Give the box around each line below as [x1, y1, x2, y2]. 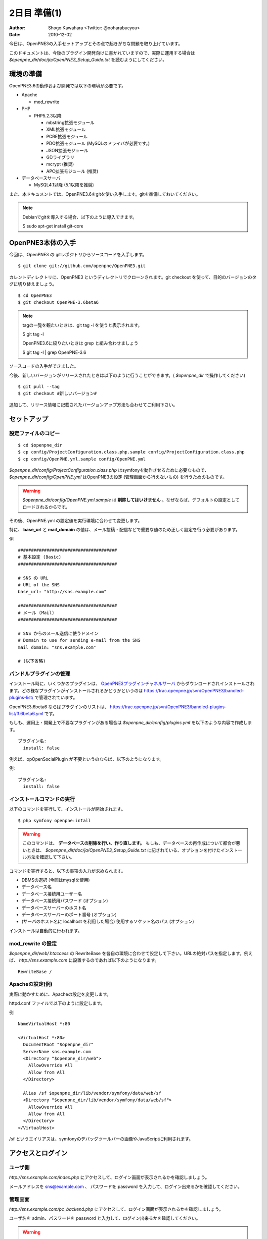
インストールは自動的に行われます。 [9, 927, 83, 934]
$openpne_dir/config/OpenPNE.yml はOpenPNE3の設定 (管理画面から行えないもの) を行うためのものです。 [9, 474, 227, 480]
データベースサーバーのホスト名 [21, 904, 87, 910]
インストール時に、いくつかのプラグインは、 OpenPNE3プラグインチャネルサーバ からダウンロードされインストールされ [9, 680, 255, 686]
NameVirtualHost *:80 [18, 1021, 70, 1026]
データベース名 [21, 884, 52, 890]
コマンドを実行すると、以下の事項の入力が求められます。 [9, 868, 126, 874]
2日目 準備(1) [9, 7, 62, 18]
